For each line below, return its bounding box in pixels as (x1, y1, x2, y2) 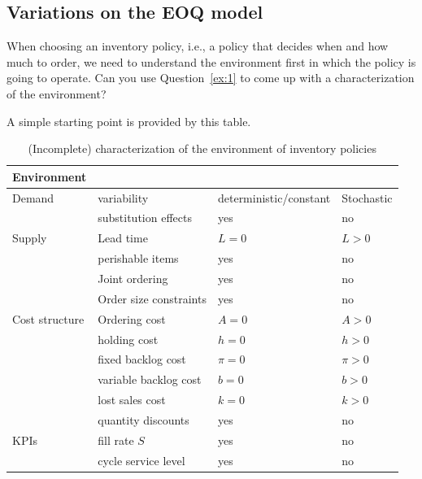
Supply (12, 229, 47, 246)
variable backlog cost (98, 371, 202, 388)
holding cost (98, 330, 159, 347)
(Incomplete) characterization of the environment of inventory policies (28, 140, 376, 157)
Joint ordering (98, 269, 168, 286)
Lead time (98, 229, 148, 246)
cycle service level (98, 451, 185, 468)
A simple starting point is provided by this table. (7, 112, 251, 129)
